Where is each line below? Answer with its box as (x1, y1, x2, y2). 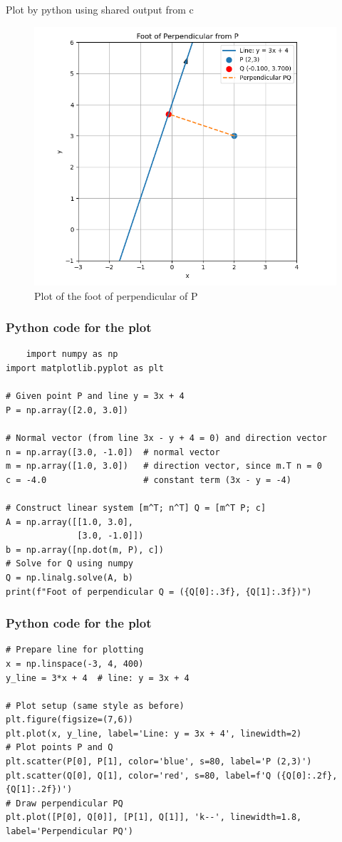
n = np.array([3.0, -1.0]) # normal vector (6, 447, 220, 457)
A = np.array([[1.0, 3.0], (6, 516, 133, 527)
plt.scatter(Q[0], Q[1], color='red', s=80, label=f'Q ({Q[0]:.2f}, (6, 770, 338, 781)
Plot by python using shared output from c (6, 2, 194, 16)
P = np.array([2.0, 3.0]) (6, 405, 128, 415)
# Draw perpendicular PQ (6, 798, 123, 809)
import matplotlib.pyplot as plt (6, 363, 164, 374)
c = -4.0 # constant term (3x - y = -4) (6, 474, 291, 485)
